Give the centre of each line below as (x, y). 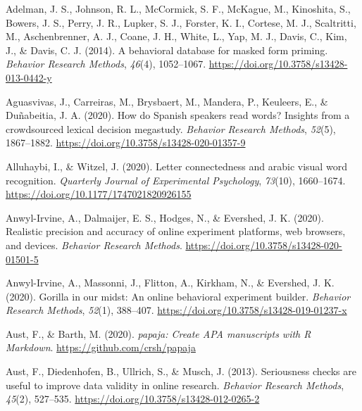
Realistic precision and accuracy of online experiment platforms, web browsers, (176, 231)
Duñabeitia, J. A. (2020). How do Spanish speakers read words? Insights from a (178, 115)
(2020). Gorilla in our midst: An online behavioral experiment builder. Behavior (178, 296)
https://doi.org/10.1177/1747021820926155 (99, 194)
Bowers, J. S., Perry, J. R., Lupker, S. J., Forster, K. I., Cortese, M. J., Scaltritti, (181, 22)
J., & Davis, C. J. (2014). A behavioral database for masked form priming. (167, 50)
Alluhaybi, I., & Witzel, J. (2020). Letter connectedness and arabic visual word (176, 166)
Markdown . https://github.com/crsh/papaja (101, 347)
